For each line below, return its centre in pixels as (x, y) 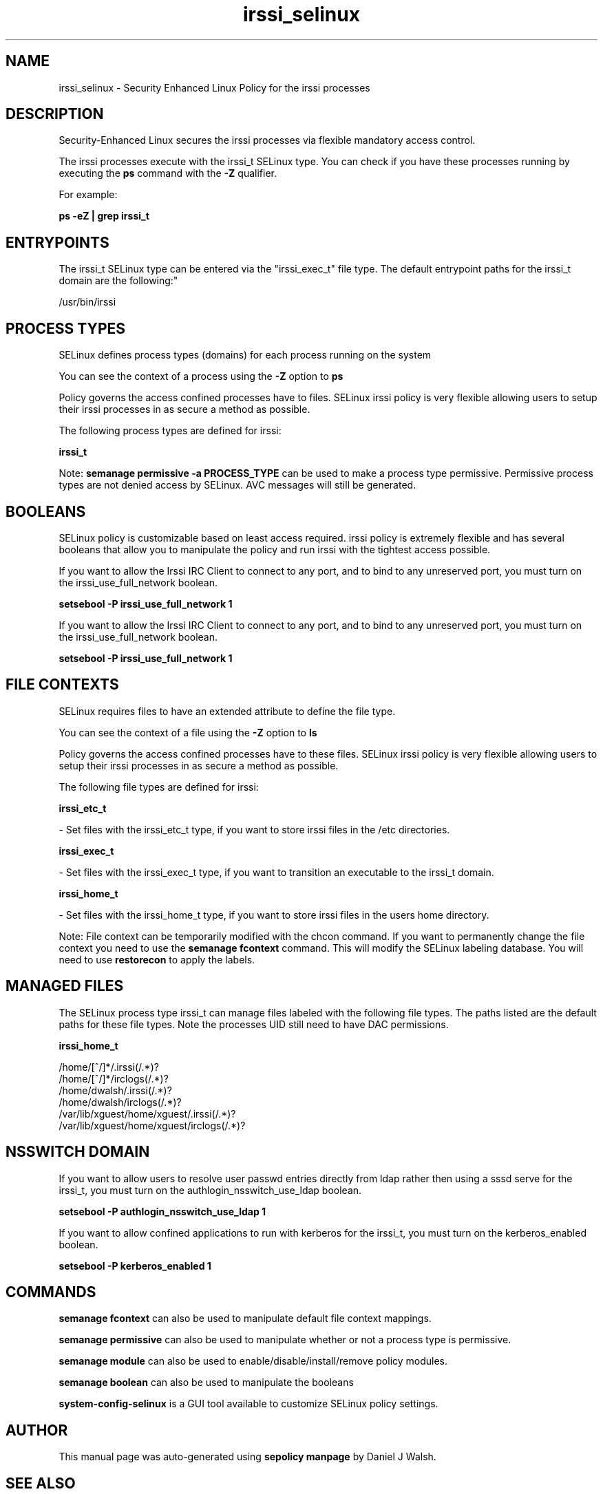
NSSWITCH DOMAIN (78, 1152)
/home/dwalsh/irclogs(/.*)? (120, 1102)
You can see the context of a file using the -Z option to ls (188, 732)
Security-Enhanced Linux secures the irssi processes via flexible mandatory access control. (267, 140)
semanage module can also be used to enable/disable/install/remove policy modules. (253, 1361)
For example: (88, 195)
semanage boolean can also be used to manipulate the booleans (206, 1383)
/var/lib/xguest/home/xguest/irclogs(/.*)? (152, 1125)
